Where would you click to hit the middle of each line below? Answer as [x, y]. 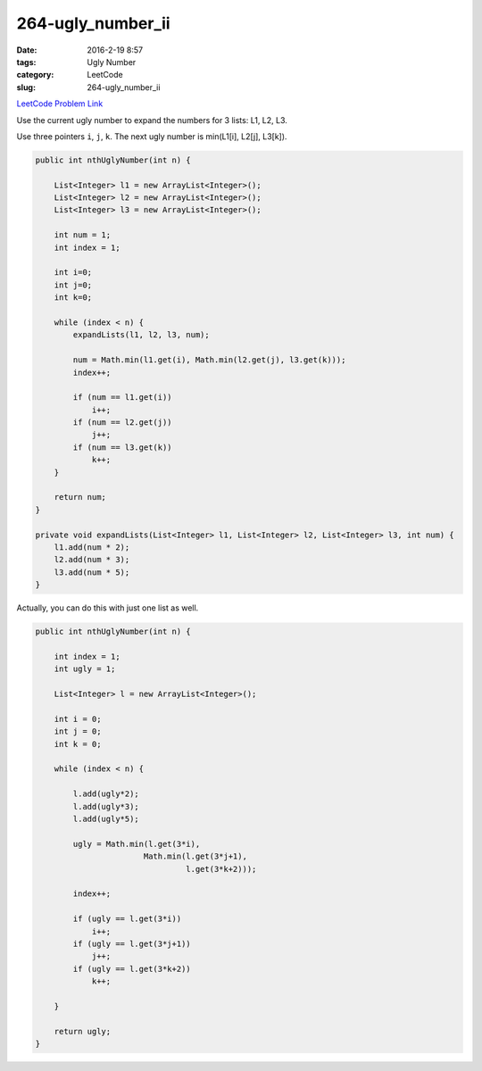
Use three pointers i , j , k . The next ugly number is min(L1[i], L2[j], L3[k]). [152, 136]
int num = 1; [83, 235]
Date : [27, 50]
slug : [26, 87]
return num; [80, 497]
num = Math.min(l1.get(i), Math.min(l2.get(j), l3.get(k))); [209, 360]
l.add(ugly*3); [106, 806]
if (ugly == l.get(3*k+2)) [132, 969]
